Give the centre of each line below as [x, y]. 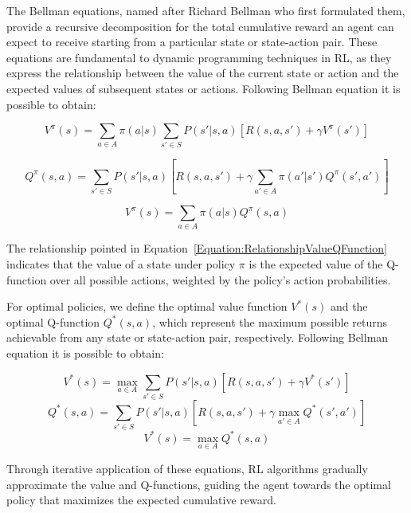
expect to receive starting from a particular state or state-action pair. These [192, 42]
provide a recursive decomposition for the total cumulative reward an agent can [200, 26]
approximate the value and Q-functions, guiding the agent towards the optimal [199, 484]
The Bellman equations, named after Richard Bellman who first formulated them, [206, 10]
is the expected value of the [316, 264]
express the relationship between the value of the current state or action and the [203, 73]
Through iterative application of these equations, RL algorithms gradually [187, 468]
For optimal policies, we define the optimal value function [147, 306]
